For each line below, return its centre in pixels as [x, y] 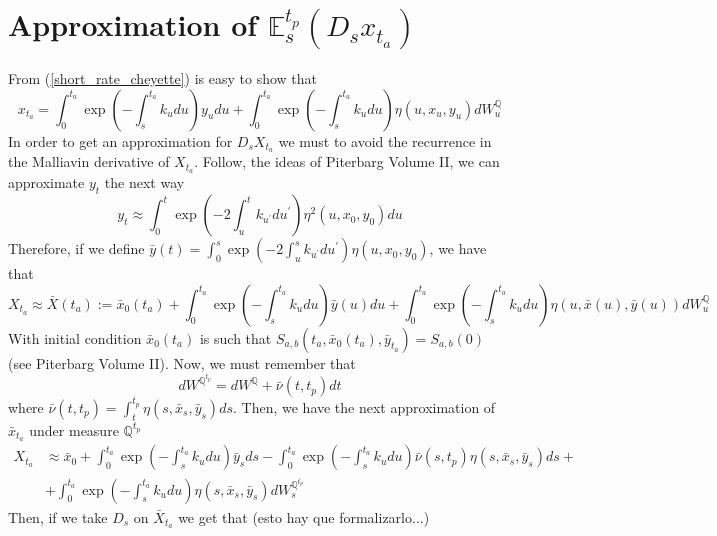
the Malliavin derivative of [89, 161]
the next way [144, 182]
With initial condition [75, 337]
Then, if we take [58, 516]
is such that [235, 337]
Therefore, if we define [76, 248]
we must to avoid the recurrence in [385, 140]
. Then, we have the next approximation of [364, 406]
